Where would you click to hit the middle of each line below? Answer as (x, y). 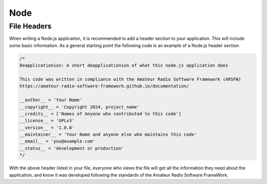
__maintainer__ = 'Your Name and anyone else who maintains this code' (108, 135)
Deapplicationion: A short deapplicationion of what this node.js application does (124, 66)
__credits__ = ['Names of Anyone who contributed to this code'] (100, 114)
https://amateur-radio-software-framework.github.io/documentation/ (104, 86)
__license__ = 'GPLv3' (47, 121)
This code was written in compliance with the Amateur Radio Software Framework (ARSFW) (131, 79)
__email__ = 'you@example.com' (58, 141)
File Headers (30, 26)
